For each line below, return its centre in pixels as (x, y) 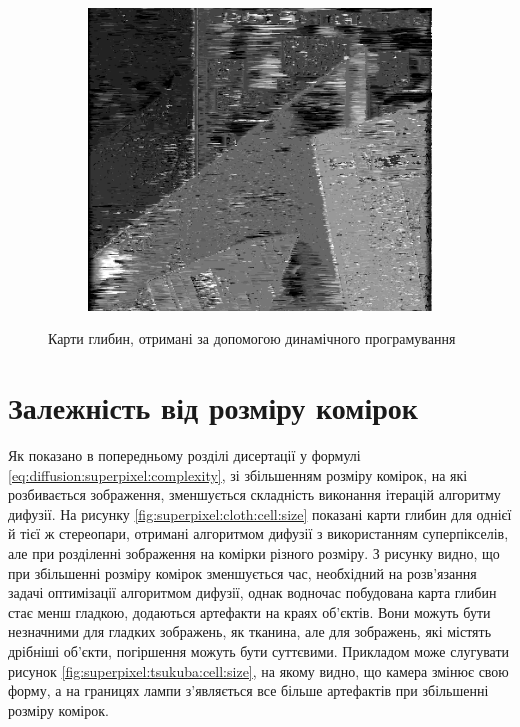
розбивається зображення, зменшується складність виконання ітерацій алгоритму (254, 494)
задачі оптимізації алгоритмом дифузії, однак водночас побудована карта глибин (252, 592)
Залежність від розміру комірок (213, 407)
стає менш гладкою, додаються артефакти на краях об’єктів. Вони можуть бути (249, 611)
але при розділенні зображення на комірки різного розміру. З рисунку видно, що (254, 553)
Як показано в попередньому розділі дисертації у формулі (184, 455)
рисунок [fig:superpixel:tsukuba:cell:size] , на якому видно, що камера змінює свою (258, 670)
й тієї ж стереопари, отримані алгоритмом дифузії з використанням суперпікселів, (258, 533)
